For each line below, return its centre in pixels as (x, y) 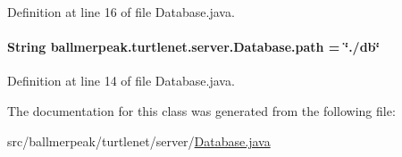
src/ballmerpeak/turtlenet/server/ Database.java (139, 140)
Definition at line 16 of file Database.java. (121, 12)
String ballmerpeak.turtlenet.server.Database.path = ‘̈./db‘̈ (194, 47)
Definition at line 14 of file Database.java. (121, 81)
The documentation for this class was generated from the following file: (201, 110)
